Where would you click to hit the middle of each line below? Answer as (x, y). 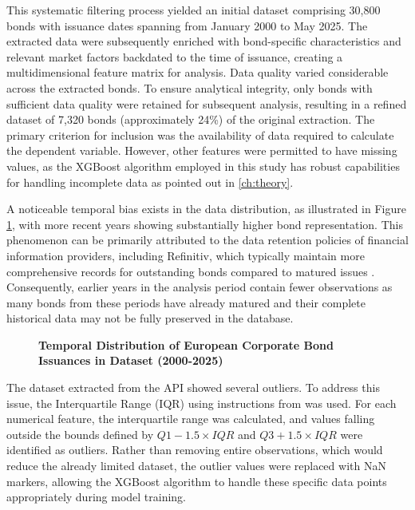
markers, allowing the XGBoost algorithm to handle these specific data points (197, 481)
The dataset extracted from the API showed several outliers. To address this (193, 387)
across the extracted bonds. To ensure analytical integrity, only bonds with (190, 87)
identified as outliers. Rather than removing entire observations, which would (195, 450)
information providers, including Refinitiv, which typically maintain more (186, 255)
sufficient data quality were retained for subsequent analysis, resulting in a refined (207, 103)
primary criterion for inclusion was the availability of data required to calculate (200, 134)
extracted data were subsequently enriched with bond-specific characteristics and (204, 41)
